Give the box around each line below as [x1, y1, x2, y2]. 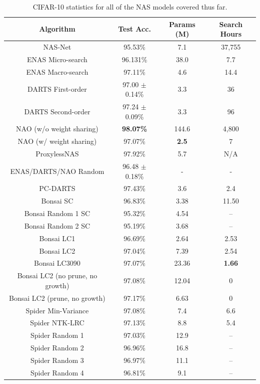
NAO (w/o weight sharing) [16, 123, 98, 134]
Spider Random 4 [30, 367, 84, 377]
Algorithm [39, 24, 75, 34]
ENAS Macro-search [26, 66, 88, 77]
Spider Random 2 [30, 342, 84, 353]
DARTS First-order [27, 84, 87, 94]
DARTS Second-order [24, 106, 90, 116]
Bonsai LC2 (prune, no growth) [9, 292, 105, 303]
